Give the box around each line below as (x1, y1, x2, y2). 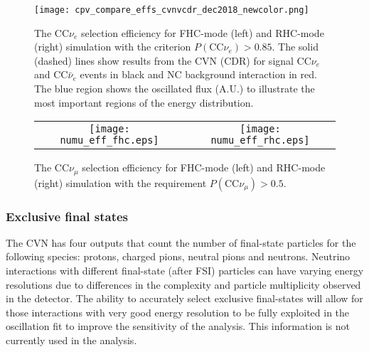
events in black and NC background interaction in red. (80, 67, 317, 82)
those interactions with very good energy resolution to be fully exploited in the (6, 304, 350, 319)
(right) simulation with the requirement (34, 175, 207, 190)
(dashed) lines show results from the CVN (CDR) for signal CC (34, 53, 311, 68)
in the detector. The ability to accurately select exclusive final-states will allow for (6, 291, 363, 306)
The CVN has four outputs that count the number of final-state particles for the (6, 235, 356, 250)
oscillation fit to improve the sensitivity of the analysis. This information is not (6, 319, 351, 334)
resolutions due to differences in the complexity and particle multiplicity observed (6, 277, 361, 292)
